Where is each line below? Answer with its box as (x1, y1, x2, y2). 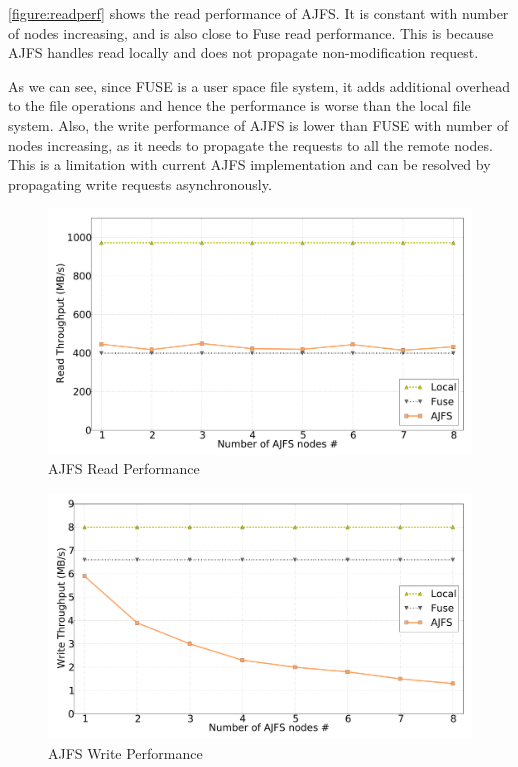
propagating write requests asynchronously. (8, 173, 272, 194)
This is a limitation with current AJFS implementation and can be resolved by (8, 154, 491, 175)
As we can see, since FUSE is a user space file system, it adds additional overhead (8, 75, 510, 96)
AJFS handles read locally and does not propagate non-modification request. (8, 42, 479, 63)
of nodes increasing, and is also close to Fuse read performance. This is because (8, 22, 494, 43)
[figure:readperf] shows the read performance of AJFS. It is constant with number (8, 3, 509, 23)
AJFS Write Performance (48, 742, 203, 763)
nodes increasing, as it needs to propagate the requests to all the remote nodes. (8, 134, 493, 155)
